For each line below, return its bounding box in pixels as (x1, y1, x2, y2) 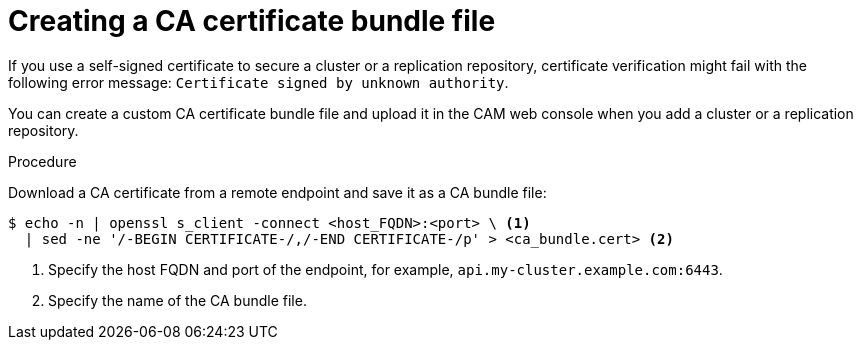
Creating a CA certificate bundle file (8, 4, 496, 38)
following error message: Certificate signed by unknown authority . (8, 73, 509, 91)
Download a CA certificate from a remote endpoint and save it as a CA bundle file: (8, 183, 547, 201)
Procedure (8, 152, 77, 170)
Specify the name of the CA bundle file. (48, 291, 307, 309)
